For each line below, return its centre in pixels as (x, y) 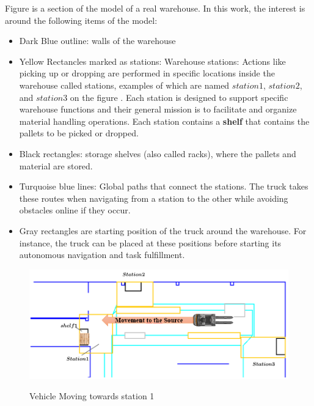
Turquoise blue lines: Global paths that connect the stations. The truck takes (164, 186)
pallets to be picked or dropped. (79, 133)
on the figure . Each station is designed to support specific (179, 97)
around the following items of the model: (81, 20)
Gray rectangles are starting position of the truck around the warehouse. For (163, 230)
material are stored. (56, 165)
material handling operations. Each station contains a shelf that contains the (164, 121)
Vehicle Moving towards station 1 (92, 396)
